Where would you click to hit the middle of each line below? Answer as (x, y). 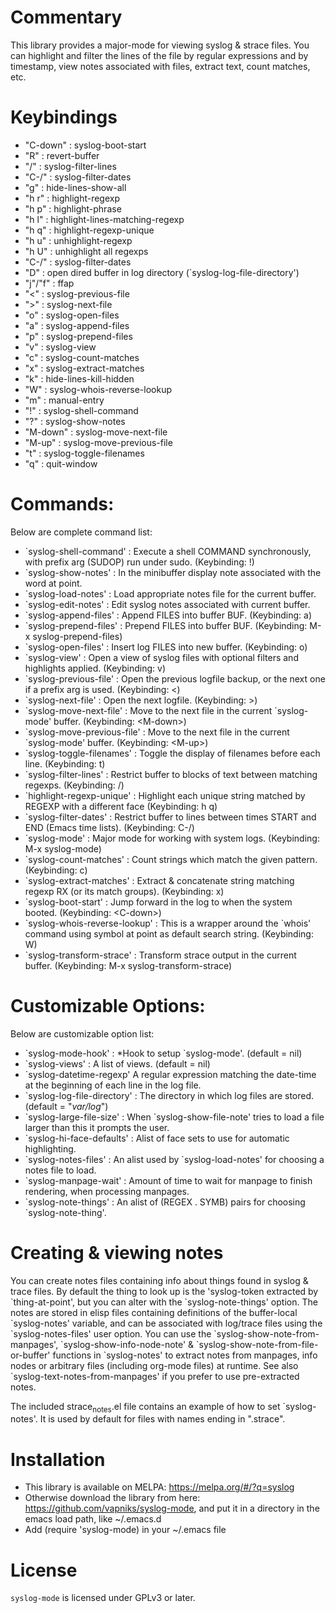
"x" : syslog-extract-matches (84, 368)
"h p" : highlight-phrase (73, 208)
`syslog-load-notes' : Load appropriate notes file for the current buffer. (170, 593)
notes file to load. (60, 1170)
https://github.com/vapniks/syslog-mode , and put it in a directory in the (172, 1508)
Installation (58, 1459)
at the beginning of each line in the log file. (113, 1085)
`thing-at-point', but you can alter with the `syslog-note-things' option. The (164, 1302)
